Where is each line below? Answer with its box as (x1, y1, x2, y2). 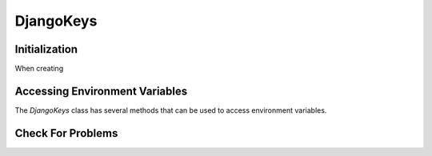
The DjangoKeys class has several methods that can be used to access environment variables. (14, 105, 327, 115)
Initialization (14, 42, 78, 56)
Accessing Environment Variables (14, 84, 188, 98)
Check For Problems (14, 126, 118, 140)
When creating (14, 64, 64, 74)
